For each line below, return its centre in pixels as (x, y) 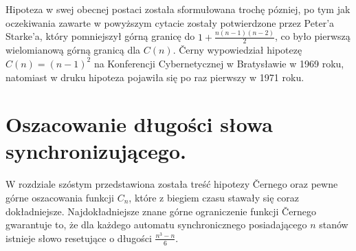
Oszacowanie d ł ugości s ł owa (140, 124)
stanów (334, 225)
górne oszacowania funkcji (60, 198)
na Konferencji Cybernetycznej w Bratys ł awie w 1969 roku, (219, 63)
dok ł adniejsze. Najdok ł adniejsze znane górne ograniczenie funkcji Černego (161, 211)
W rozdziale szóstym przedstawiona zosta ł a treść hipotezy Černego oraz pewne (172, 184)
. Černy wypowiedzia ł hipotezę (237, 50)
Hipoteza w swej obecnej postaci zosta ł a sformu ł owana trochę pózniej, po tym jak (178, 9)
